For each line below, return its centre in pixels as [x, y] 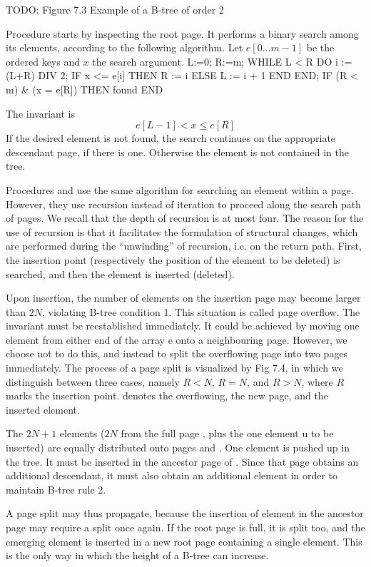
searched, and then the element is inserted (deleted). [120, 274]
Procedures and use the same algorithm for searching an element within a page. [180, 189]
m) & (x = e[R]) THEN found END [85, 89]
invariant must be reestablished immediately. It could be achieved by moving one [183, 326]
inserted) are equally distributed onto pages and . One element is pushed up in [178, 448]
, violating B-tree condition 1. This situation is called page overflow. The [201, 311]
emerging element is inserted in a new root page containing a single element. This [184, 541]
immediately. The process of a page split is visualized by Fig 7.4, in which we [174, 368]
